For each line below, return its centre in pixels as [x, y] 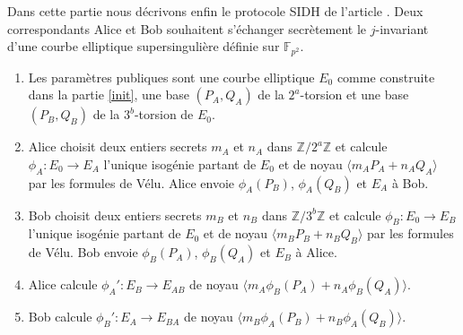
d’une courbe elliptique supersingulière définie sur [144, 46]
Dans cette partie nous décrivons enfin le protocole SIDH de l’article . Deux [215, 11]
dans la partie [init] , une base [109, 94]
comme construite [386, 77]
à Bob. [410, 182]
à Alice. [316, 252]
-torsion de [164, 114]
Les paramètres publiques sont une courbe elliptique [171, 77]
